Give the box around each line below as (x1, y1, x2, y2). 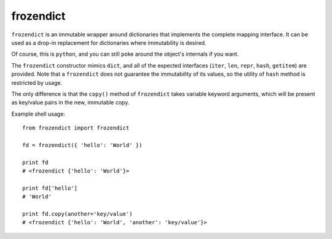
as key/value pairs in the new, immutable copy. (11, 99, 130, 106)
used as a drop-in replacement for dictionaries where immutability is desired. (11, 39, 207, 46)
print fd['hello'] (22, 184, 78, 192)
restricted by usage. (11, 79, 63, 86)
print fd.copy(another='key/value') (22, 210, 133, 217)
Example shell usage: (11, 110, 66, 117)
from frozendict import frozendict (22, 125, 130, 131)
